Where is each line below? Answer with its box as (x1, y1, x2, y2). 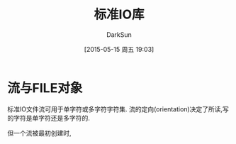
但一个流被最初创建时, (7, 128, 72, 137)
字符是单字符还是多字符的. (13, 113, 91, 122)
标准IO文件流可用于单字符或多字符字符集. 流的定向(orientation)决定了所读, (7, 104, 223, 113)
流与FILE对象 (7, 79, 83, 96)
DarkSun (106, 30, 133, 39)
